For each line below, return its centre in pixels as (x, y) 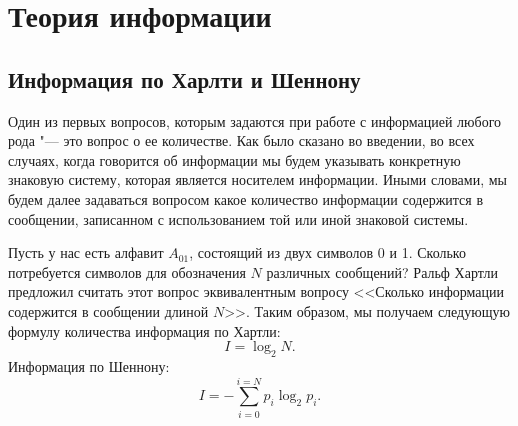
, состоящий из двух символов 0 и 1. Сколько (327, 252)
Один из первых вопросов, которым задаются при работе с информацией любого (255, 120)
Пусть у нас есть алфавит (86, 252)
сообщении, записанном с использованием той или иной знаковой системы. (238, 218)
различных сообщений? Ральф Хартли (382, 271)
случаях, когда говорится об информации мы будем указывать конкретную (234, 159)
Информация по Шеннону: (89, 365)
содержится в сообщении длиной (108, 310)
